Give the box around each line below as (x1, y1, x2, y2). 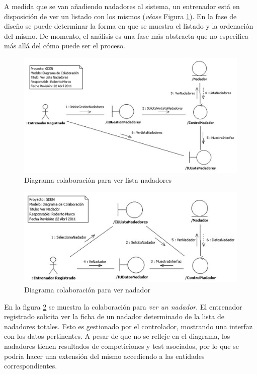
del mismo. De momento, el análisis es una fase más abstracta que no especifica (4, 30, 248, 41)
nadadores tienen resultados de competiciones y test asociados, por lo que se (4, 340, 239, 351)
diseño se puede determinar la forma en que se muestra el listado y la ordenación (4, 21, 253, 31)
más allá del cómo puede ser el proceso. (4, 40, 125, 51)
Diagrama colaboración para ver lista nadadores (24, 175, 172, 185)
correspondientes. (4, 360, 57, 371)
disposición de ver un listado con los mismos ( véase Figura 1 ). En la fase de (4, 11, 237, 21)
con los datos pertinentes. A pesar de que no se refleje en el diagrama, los (4, 331, 230, 341)
